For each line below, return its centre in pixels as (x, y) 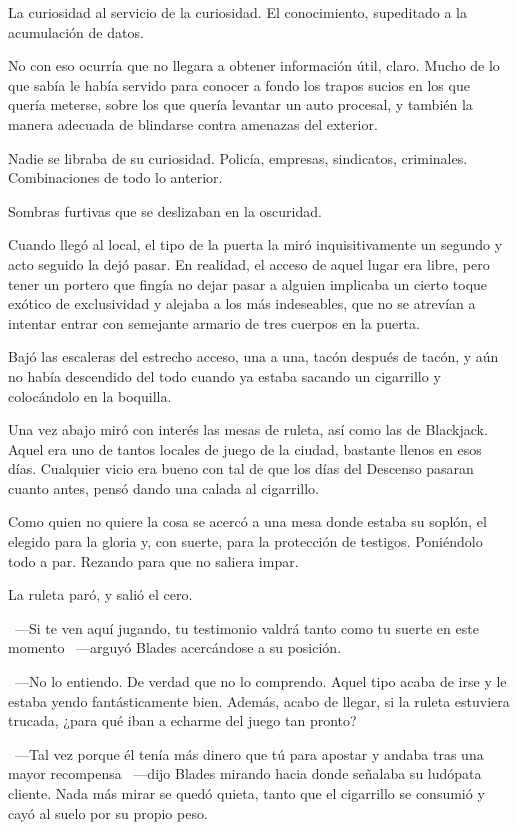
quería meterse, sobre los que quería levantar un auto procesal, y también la (240, 104)
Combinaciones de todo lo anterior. (115, 177)
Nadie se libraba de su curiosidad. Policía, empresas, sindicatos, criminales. (238, 157)
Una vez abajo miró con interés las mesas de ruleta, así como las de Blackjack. (248, 429)
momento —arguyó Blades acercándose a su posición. (175, 647)
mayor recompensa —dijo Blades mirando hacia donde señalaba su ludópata (245, 773)
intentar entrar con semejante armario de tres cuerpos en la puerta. (214, 322)
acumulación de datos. (76, 31)
